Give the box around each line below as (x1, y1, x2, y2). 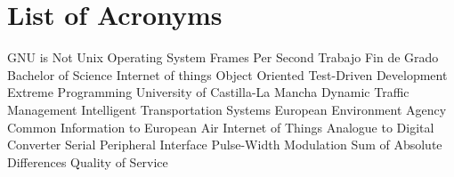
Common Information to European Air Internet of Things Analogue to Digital (7, 117, 434, 136)
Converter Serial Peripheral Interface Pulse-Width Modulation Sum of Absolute (7, 135, 442, 154)
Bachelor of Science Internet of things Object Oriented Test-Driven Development (7, 65, 448, 84)
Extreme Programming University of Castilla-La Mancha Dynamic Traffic (7, 83, 409, 101)
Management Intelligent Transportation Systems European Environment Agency (7, 100, 447, 118)
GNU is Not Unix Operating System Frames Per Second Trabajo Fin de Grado (7, 48, 439, 67)
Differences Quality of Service (7, 152, 168, 171)
